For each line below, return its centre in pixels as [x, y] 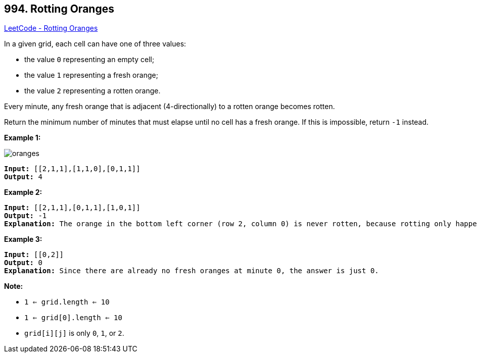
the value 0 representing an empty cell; [89, 60]
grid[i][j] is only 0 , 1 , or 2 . [74, 333]
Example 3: [23, 239]
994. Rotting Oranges [59, 9]
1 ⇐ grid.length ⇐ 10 [67, 302]
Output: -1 [26, 216]
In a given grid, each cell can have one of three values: [95, 44]
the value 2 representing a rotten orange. [92, 91]
